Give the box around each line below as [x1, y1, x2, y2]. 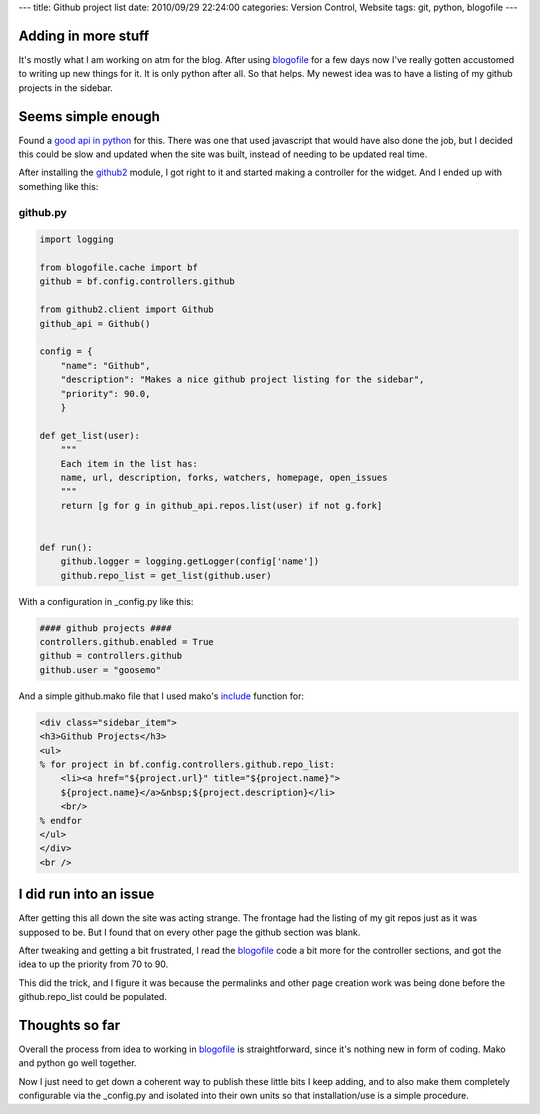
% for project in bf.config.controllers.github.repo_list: [39, 758, 335, 770]
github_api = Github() [39, 318, 151, 329]
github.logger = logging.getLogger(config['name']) [60, 556, 320, 567]
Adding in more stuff [18, 27, 150, 44]
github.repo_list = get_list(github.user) [60, 570, 272, 581]
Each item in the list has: [60, 458, 199, 469]
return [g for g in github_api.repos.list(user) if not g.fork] [60, 500, 383, 511]
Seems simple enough [18, 108, 160, 125]
